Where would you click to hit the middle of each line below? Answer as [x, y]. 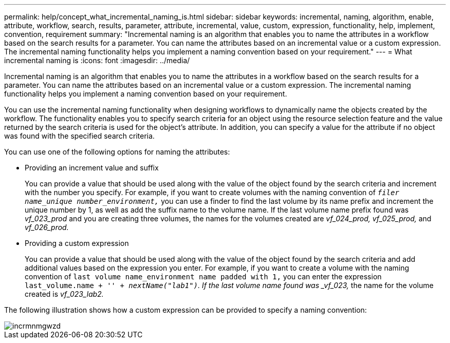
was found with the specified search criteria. [80, 136]
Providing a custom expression [77, 243]
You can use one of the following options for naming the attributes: [117, 152]
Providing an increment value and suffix [92, 168]
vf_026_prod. [47, 227]
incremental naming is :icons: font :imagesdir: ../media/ [97, 60]
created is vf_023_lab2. [64, 294]
